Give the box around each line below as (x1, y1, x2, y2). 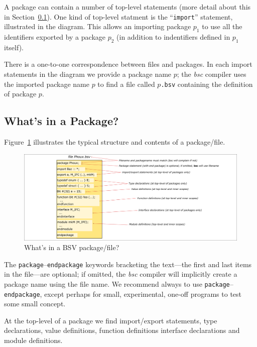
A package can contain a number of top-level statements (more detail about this (4, 2, 251, 12)
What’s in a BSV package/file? (24, 242, 119, 253)
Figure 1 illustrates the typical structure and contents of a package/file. (4, 137, 225, 147)
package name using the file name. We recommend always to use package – (4, 278, 233, 289)
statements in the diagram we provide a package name (4, 69, 172, 79)
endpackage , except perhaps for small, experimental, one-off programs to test (4, 288, 242, 299)
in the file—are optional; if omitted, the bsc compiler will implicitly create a (4, 269, 237, 279)
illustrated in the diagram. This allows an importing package (4, 21, 191, 32)
